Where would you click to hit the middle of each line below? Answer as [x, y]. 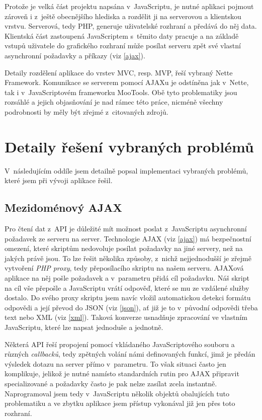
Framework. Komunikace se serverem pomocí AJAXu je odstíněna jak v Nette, [127, 82]
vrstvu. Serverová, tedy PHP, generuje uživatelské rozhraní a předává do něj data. [131, 26]
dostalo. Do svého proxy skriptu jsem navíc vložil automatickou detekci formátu [128, 298]
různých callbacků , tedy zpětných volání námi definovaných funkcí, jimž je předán [130, 354]
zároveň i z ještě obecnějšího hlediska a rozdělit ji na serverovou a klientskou [123, 16]
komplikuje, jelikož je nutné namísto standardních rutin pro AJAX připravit [122, 373]
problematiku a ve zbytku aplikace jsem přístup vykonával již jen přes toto [120, 403]
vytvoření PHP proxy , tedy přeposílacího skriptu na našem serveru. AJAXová [124, 268]
